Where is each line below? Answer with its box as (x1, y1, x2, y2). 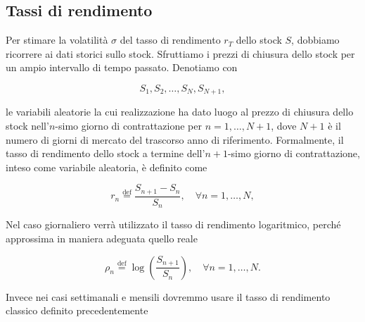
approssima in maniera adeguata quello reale (6, 230, 198, 245)
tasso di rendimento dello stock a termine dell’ (6, 146, 205, 161)
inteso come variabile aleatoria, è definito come (6, 159, 207, 174)
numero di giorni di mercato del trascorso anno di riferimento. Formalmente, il (6, 132, 344, 147)
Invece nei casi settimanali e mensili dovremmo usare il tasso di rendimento (6, 289, 331, 304)
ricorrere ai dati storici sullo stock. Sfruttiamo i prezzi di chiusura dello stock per (6, 46, 355, 61)
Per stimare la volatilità (6, 32, 108, 47)
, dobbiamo (291, 32, 340, 47)
